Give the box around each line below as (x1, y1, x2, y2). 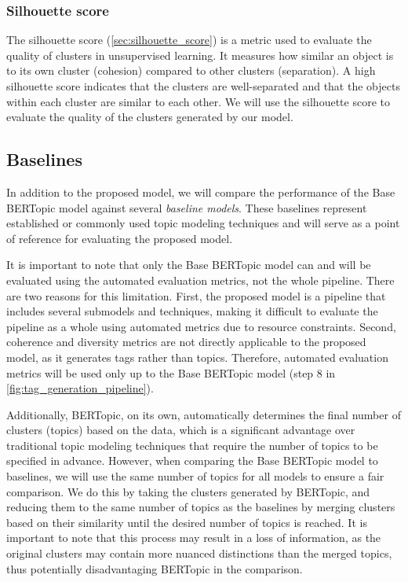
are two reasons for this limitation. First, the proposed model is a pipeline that (6, 287, 386, 304)
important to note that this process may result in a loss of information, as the (6, 529, 381, 546)
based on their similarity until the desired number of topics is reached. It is (6, 514, 367, 530)
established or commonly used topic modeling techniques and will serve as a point (6, 215, 400, 231)
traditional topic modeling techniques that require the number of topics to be (6, 436, 378, 453)
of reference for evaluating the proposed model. (6, 230, 233, 246)
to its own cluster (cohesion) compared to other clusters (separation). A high (6, 62, 376, 79)
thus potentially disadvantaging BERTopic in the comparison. (6, 560, 303, 576)
